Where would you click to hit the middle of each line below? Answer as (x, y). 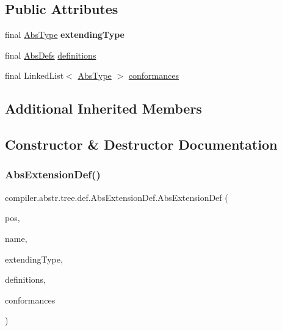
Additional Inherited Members (103, 108)
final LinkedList (34, 75)
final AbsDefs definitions (51, 55)
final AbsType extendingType (65, 35)
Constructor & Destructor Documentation (141, 144)
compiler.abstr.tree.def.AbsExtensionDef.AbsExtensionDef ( (117, 197)
